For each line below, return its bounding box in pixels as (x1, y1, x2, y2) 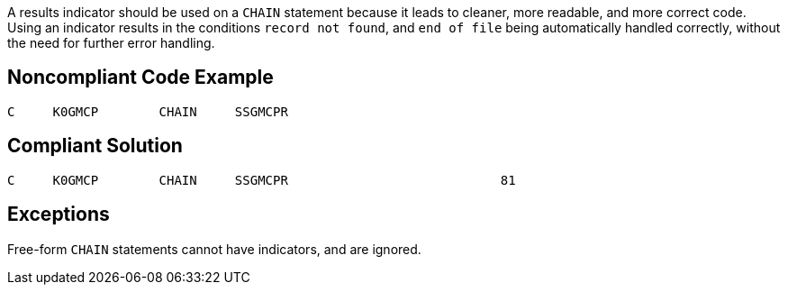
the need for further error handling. (7, 35, 215, 50)
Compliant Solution (7, 134, 183, 158)
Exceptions (7, 203, 110, 226)
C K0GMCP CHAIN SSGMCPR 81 (7, 172, 516, 187)
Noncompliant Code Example (7, 66, 274, 89)
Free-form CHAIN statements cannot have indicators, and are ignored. (7, 241, 421, 257)
